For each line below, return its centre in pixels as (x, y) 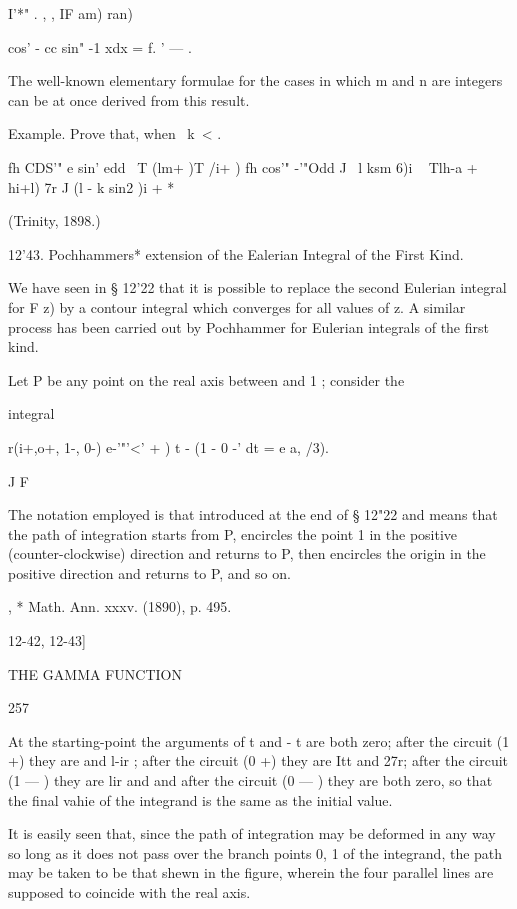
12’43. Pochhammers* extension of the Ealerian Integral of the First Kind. (236, 253)
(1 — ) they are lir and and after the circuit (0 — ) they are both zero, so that (250, 780)
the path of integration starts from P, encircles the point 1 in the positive (233, 533)
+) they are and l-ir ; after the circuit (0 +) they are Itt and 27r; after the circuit (258, 760)
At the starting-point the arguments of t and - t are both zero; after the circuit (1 (259, 740)
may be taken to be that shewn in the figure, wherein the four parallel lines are (251, 872)
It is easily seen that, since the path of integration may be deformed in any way (252, 833)
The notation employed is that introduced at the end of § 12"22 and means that (253, 514)
